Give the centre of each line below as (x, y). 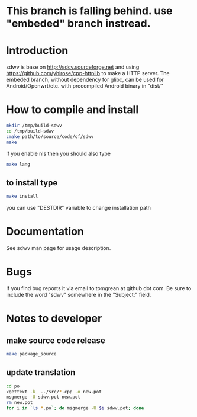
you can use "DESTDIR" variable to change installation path (78, 208)
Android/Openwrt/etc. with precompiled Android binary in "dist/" (85, 86)
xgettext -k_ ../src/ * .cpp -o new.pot (54, 392)
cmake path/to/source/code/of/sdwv (50, 137)
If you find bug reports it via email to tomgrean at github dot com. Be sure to (99, 288)
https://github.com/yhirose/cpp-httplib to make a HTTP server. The (88, 73)
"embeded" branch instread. (78, 23)
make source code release (56, 340)
